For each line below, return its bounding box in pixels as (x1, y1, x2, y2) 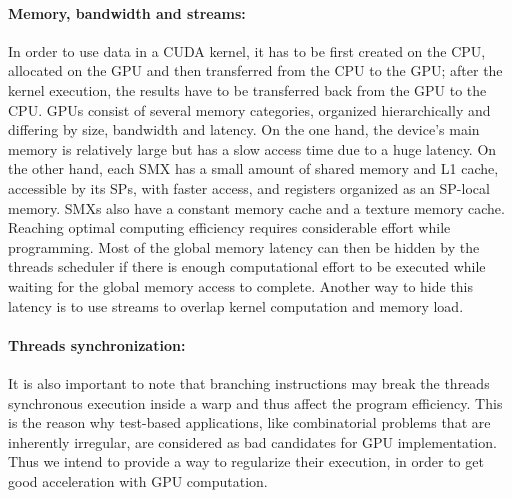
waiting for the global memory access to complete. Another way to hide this (8, 275, 474, 296)
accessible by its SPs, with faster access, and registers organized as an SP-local (8, 177, 490, 198)
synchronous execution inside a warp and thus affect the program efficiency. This (8, 392, 503, 413)
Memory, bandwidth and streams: (8, 2, 246, 23)
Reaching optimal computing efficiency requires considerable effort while (8, 217, 451, 238)
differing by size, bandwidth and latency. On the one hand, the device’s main (8, 119, 480, 140)
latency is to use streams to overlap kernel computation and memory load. (8, 295, 464, 316)
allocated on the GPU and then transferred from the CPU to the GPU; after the (8, 60, 503, 81)
